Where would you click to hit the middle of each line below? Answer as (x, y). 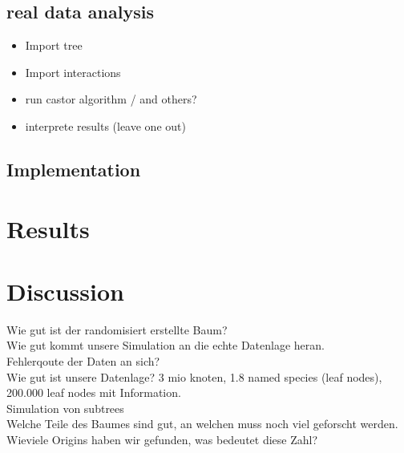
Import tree (54, 45)
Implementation (74, 169)
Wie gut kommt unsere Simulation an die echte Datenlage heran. (166, 345)
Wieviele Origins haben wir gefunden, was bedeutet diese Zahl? (162, 440)
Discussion (65, 291)
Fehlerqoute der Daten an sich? (83, 361)
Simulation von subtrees (65, 408)
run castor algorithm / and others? (111, 99)
